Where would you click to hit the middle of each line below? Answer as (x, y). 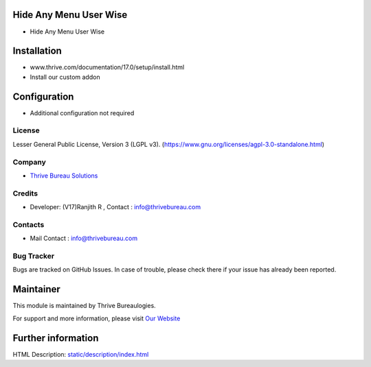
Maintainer (37, 289)
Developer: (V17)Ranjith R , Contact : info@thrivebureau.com (115, 207)
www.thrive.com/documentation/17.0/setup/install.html (107, 67)
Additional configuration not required (82, 113)
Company (29, 162)
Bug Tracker (34, 256)
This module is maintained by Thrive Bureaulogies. (84, 306)
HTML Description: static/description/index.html (81, 354)
